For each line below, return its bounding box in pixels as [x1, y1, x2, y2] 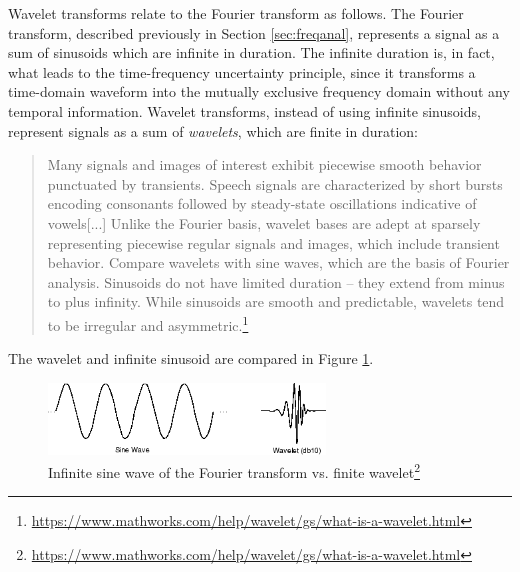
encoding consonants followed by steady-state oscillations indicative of [47, 193, 477, 214]
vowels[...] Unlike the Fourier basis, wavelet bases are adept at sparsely [47, 212, 481, 233]
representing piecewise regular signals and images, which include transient [47, 232, 500, 253]
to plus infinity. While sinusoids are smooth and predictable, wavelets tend [47, 291, 505, 312]
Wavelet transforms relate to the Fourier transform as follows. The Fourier [8, 3, 464, 23]
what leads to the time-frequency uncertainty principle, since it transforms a [8, 61, 476, 82]
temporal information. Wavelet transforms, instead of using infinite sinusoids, [8, 100, 481, 121]
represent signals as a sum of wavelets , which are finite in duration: [8, 120, 419, 141]
